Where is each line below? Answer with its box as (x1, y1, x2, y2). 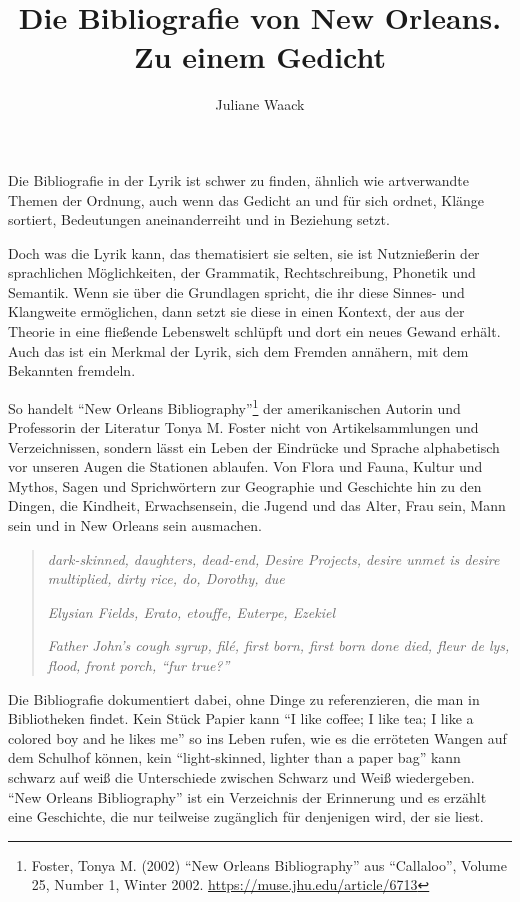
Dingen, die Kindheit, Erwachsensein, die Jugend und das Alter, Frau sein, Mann (8, 495, 506, 516)
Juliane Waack (215, 94, 305, 115)
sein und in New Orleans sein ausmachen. (8, 515, 262, 536)
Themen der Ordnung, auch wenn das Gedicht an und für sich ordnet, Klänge (8, 189, 485, 210)
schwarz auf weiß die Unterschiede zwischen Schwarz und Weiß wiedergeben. (8, 767, 475, 787)
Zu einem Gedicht (133, 36, 386, 77)
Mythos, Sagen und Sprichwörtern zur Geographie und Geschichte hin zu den (8, 475, 482, 496)
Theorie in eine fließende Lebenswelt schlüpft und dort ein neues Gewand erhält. (8, 321, 501, 342)
